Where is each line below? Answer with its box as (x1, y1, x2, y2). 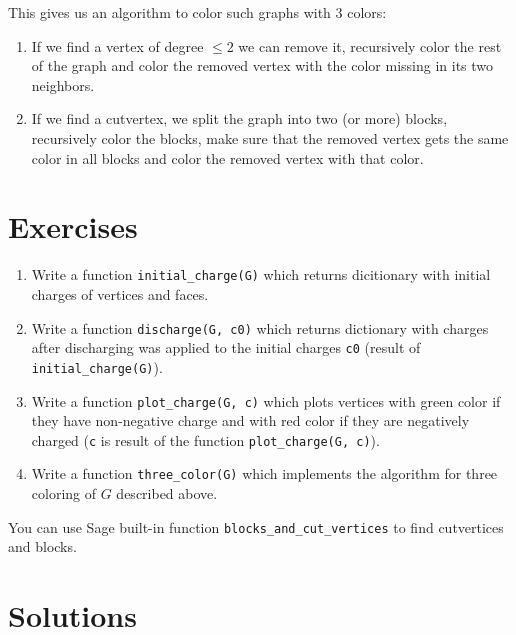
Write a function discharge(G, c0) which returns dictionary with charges (31, 317, 489, 338)
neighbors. (31, 74, 95, 95)
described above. (116, 483, 218, 504)
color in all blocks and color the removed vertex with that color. (31, 147, 424, 168)
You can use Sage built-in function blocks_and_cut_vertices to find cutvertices (8, 516, 504, 537)
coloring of (31, 483, 97, 504)
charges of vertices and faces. (31, 283, 209, 304)
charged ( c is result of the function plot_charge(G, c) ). (31, 429, 380, 450)
